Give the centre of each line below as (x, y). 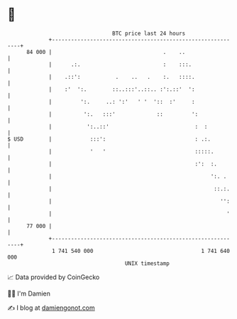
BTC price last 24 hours (149, 33)
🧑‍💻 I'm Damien (29, 293)
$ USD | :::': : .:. (109, 139)
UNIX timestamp (147, 263)
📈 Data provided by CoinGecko (54, 277)
